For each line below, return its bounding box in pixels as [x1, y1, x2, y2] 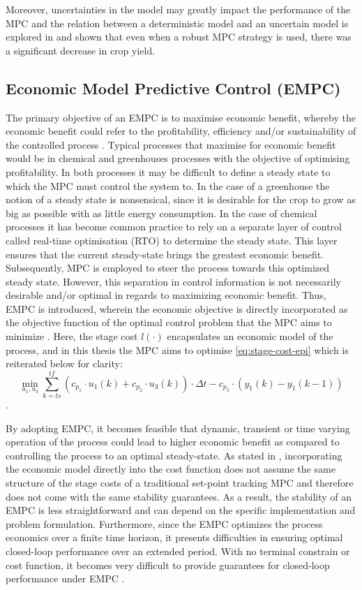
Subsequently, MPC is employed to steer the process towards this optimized [6, 260, 329, 275]
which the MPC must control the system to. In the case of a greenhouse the [6, 178, 330, 193]
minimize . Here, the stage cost [6, 329, 138, 344]
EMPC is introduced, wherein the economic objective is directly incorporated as [6, 301, 348, 316]
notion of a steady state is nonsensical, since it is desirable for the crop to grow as [6, 192, 356, 207]
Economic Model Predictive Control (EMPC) [6, 77, 341, 98]
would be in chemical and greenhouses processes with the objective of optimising [6, 151, 350, 165]
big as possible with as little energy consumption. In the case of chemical [6, 205, 317, 220]
